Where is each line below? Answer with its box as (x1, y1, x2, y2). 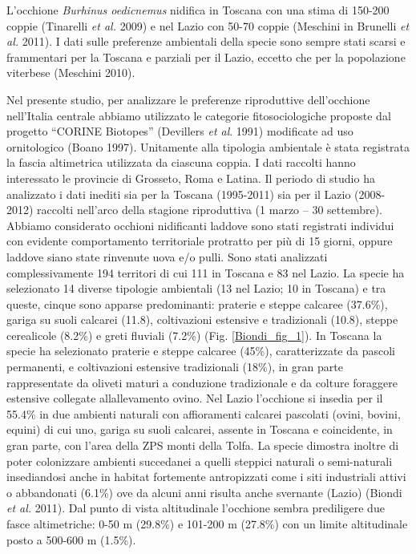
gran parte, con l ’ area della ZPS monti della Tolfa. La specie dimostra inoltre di (6, 437, 399, 454)
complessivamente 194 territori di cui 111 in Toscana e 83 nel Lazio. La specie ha (6, 264, 405, 281)
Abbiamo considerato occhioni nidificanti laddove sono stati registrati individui (6, 216, 394, 233)
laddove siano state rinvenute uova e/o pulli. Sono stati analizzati (6, 248, 328, 265)
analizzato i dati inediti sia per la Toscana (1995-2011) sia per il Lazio (6, 185, 351, 202)
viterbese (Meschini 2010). (6, 64, 135, 81)
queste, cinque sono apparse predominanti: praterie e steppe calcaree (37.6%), (6, 295, 388, 312)
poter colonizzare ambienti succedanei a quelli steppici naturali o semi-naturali (6, 452, 393, 469)
